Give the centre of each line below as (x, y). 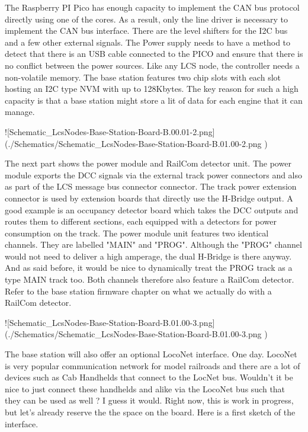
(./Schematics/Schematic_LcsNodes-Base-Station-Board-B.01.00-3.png (133, 334)
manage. (20, 112)
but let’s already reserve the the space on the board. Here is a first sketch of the (150, 412)
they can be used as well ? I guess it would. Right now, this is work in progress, (149, 400)
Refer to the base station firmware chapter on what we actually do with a (138, 291)
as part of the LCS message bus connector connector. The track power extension (151, 186)
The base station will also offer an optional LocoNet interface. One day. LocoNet (151, 354)
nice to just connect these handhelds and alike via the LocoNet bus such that (145, 388)
